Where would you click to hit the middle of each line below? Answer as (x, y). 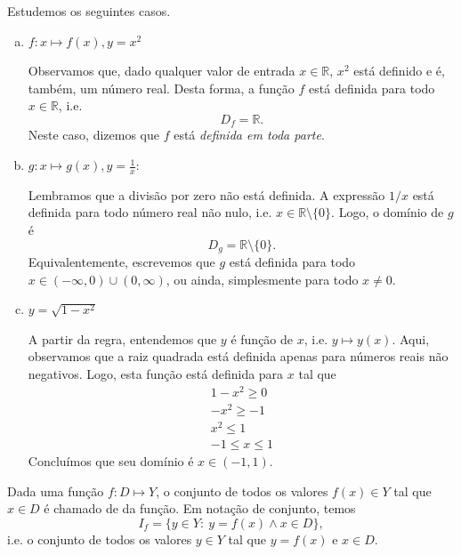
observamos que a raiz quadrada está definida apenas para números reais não (238, 356)
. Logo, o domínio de (388, 212)
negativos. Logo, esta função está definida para (156, 374)
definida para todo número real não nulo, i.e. (150, 212)
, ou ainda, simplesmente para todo (262, 279)
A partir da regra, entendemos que (122, 338)
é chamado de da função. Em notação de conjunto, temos (200, 508)
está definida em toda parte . (249, 135)
